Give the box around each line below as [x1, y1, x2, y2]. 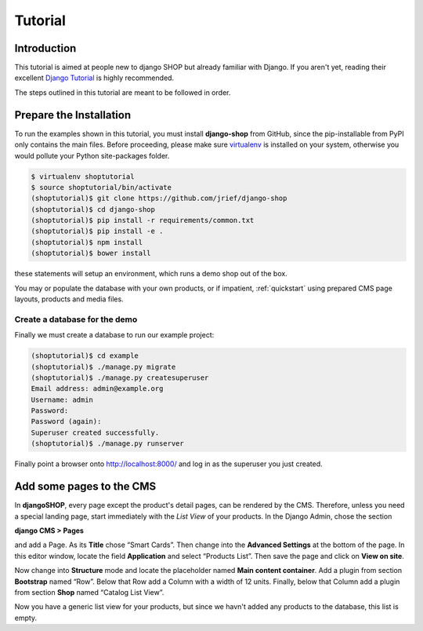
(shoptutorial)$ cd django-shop [31, 205, 156, 213]
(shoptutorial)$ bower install [31, 249, 152, 258]
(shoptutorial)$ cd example [31, 352, 139, 360]
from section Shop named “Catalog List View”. [14, 587, 164, 596]
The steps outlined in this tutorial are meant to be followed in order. [14, 87, 231, 97]
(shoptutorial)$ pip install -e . [31, 227, 164, 235]
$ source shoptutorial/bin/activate [31, 183, 172, 191]
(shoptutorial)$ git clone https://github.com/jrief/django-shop [31, 194, 287, 203]
